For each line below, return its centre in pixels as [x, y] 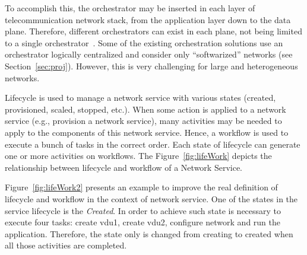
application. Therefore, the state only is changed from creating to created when [149, 233]
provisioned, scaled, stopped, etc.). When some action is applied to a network [145, 109]
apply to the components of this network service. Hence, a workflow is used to [147, 132]
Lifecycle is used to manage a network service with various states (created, [140, 98]
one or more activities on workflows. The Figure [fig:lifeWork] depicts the [138, 156]
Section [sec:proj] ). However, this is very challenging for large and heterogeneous [151, 66]
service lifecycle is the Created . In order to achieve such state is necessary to [143, 210]
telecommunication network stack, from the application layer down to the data [148, 19]
